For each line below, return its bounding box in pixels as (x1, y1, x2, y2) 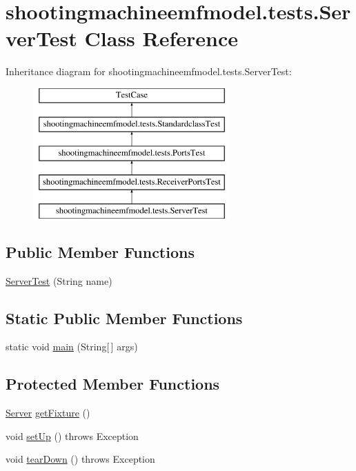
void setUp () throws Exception (6, 428, 139, 443)
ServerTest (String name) (6, 273, 112, 288)
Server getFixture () (6, 405, 90, 420)
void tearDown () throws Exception (6, 452, 155, 466)
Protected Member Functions (6, 373, 220, 394)
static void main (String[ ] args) (6, 339, 138, 354)
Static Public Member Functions (6, 307, 243, 328)
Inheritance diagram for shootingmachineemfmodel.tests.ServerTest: (6, 64, 292, 79)
